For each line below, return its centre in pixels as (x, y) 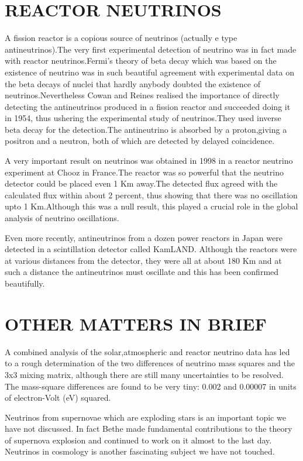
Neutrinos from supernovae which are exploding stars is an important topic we (145, 417)
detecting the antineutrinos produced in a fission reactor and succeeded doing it (148, 106)
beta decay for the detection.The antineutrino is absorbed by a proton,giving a (146, 129)
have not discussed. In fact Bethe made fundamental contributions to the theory (149, 429)
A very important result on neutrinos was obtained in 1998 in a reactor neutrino (149, 161)
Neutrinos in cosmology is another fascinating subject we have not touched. (140, 451)
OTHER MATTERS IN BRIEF (136, 323)
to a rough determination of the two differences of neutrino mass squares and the (150, 363)
